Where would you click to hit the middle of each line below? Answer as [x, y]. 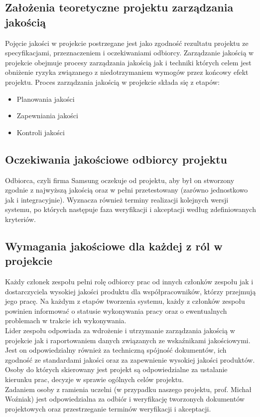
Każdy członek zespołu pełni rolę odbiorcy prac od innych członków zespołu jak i [129, 282]
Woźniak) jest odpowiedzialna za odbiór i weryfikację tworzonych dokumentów [125, 399]
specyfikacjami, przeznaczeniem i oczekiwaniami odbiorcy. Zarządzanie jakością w [130, 53]
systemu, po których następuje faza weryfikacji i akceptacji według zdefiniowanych [130, 209]
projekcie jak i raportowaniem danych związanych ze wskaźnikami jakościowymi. [128, 340]
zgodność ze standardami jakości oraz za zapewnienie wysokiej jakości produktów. [130, 359]
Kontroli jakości [41, 132]
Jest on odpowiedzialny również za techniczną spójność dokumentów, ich [116, 350]
